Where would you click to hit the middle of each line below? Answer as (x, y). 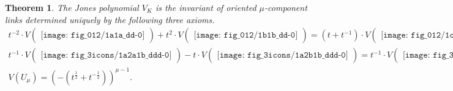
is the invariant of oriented (206, 7)
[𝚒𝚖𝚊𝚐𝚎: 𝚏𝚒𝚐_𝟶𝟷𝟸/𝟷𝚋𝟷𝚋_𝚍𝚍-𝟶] (246, 35)
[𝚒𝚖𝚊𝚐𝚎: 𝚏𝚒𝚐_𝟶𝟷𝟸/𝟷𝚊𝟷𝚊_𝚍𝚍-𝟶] (93, 35)
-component (286, 7)
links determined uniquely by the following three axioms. (110, 19)
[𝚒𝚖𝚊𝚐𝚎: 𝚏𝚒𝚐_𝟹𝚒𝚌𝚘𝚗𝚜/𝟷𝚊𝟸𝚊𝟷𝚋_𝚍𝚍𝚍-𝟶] (106, 56)
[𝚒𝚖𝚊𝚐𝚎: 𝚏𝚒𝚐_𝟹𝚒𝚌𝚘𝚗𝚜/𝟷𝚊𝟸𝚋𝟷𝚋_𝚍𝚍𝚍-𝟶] (283, 56)
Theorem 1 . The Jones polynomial (72, 7)
